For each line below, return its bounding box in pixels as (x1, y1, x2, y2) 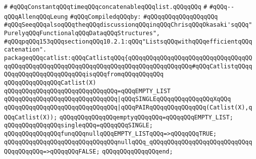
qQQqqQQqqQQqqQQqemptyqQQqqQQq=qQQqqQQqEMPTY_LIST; (59, 113, 233, 121)
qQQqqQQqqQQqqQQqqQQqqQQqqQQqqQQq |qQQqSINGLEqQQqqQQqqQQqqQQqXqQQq (4, 96, 231, 103)
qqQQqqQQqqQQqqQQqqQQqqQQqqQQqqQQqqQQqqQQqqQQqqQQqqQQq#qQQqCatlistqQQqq (4, 62, 253, 70)
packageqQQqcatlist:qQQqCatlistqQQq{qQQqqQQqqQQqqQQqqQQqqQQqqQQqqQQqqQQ (4, 54, 253, 61)
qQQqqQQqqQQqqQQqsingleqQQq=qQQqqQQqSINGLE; (4, 122, 153, 129)
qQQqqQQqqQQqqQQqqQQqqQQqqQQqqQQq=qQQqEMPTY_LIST (4, 87, 171, 95)
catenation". (4, 46, 47, 53)
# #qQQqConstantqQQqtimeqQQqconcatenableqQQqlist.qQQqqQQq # (4, 3, 207, 10)
